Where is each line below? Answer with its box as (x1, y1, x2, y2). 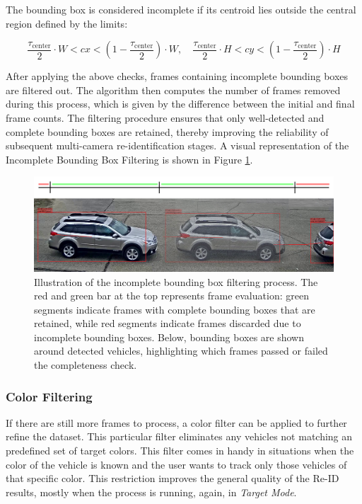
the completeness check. (34, 357, 137, 372)
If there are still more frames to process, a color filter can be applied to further (6, 415, 347, 430)
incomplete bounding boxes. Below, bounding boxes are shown (34, 329, 304, 344)
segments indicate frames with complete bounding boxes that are (34, 302, 315, 316)
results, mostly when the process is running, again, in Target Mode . (6, 484, 297, 499)
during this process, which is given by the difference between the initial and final (6, 96, 355, 111)
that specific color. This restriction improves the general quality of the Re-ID (6, 471, 339, 486)
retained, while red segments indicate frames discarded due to (34, 316, 301, 331)
